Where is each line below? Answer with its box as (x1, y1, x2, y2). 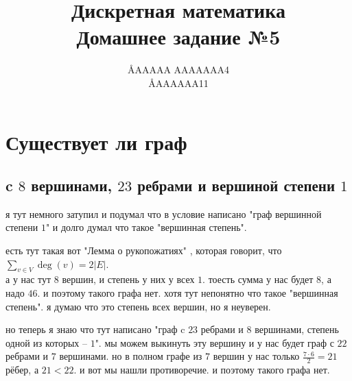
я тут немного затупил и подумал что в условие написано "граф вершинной (5, 206, 322, 221)
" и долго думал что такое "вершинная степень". (45, 220, 247, 234)
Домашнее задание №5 (76, 23, 281, 51)
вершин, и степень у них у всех (62, 272, 195, 286)
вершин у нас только (213, 349, 300, 363)
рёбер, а (5, 362, 39, 377)
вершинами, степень (255, 322, 339, 336)
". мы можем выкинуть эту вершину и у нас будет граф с (95, 335, 334, 349)
